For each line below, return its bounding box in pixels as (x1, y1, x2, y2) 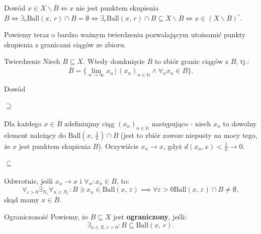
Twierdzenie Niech (4, 56, 60, 66)
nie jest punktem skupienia (75, 3, 159, 13)
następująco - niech (151, 118, 211, 128)
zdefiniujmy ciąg (64, 118, 115, 128)
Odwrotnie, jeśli (4, 175, 53, 186)
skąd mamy (4, 194, 39, 205)
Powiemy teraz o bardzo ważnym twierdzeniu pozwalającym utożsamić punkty (4, 29, 246, 40)
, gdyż (163, 140, 182, 151)
